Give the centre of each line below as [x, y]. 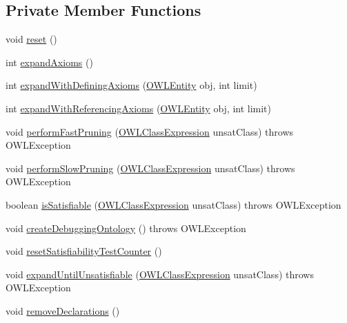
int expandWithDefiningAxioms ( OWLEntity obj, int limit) [131, 85]
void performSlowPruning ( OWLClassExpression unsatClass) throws [150, 168]
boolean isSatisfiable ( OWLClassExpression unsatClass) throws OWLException [173, 204]
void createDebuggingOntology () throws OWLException [126, 228]
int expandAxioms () [49, 62]
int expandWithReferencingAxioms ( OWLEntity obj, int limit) [139, 108]
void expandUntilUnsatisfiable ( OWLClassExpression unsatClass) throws [160, 274]
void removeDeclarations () [63, 310]
